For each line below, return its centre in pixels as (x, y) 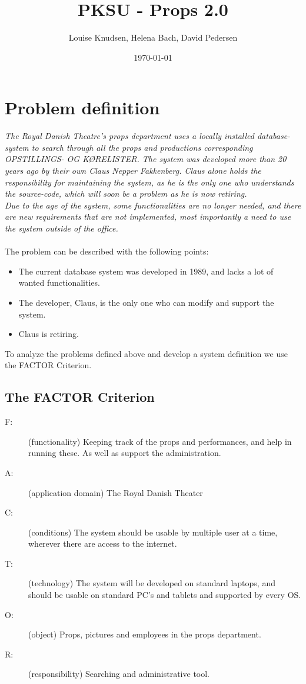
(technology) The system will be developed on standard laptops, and (152, 583)
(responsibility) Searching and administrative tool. (119, 674)
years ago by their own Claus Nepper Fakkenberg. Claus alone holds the (133, 171)
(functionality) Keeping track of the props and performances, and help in (160, 441)
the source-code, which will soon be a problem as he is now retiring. (126, 194)
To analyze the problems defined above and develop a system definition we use (146, 353)
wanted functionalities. (59, 282)
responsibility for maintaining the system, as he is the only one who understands (149, 182)
